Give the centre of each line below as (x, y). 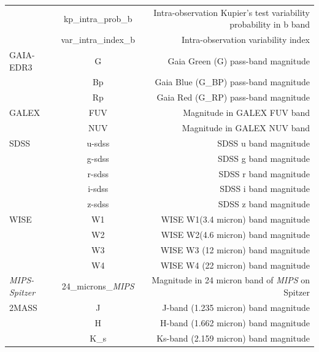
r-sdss (98, 173)
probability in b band (270, 24)
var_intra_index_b (98, 40)
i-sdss (98, 189)
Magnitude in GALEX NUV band (246, 128)
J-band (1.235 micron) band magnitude (236, 307)
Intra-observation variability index (245, 40)
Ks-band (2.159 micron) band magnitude (233, 338)
